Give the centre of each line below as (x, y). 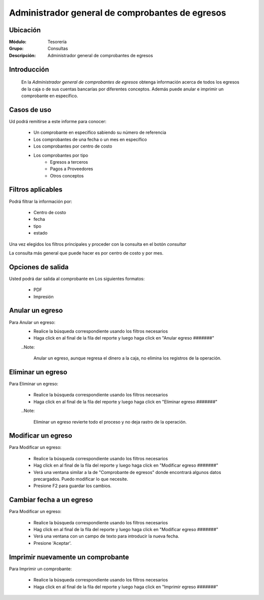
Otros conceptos (67, 175)
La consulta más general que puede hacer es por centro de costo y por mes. (86, 253)
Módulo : (18, 42)
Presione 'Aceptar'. (53, 543)
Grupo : (16, 48)
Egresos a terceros (69, 162)
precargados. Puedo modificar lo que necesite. (81, 479)
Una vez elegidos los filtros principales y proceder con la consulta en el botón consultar (98, 244)
